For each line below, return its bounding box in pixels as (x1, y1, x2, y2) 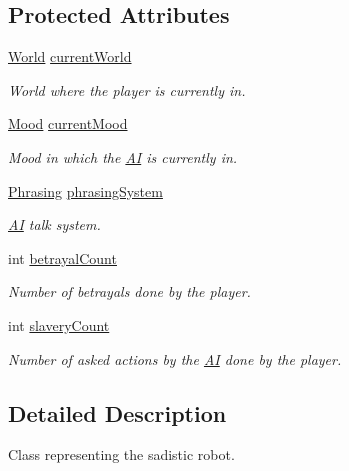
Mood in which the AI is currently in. (8, 146, 238, 167)
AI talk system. (8, 214, 101, 235)
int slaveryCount (8, 314, 110, 335)
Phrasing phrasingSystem (8, 180, 163, 201)
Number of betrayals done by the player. (8, 281, 251, 302)
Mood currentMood (8, 113, 128, 134)
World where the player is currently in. (8, 79, 246, 100)
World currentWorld (8, 46, 132, 67)
